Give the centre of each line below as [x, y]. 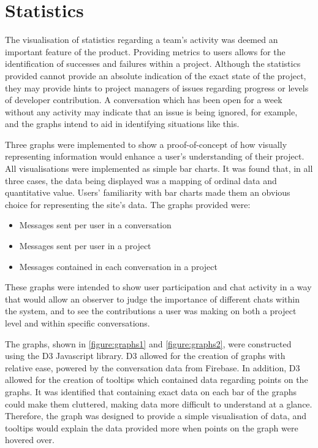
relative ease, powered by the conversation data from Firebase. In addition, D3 [153, 367]
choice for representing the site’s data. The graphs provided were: [128, 204]
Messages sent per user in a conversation [95, 225]
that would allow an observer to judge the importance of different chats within [152, 299]
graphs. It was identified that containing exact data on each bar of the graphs [151, 391]
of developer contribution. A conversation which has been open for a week [144, 100]
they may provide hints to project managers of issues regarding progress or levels [157, 87]
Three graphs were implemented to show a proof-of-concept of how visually [146, 144]
